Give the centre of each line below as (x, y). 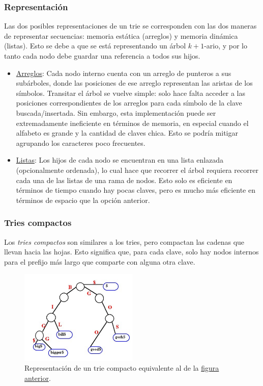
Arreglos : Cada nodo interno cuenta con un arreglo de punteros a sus (124, 73)
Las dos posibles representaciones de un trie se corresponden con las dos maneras (130, 26)
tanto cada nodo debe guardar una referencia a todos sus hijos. (102, 56)
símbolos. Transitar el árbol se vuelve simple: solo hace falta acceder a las (130, 93)
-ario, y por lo (226, 46)
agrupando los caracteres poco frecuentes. (81, 143)
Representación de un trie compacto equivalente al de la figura (122, 368)
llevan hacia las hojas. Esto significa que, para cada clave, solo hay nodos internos (131, 252)
